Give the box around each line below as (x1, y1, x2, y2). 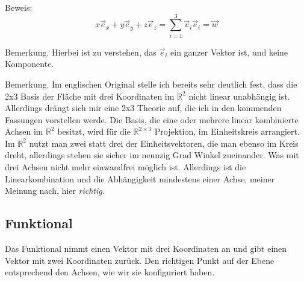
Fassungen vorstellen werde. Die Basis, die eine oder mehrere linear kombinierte (5, 113, 299, 126)
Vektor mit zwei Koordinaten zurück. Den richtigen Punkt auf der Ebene (5, 254, 275, 266)
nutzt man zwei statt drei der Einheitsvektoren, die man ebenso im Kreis (29, 136, 299, 149)
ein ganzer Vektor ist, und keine (170, 45, 288, 58)
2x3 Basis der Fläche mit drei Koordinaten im (5, 89, 175, 102)
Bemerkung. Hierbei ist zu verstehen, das (5, 45, 157, 58)
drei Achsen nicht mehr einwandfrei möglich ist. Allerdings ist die (5, 161, 246, 173)
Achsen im (5, 125, 43, 138)
